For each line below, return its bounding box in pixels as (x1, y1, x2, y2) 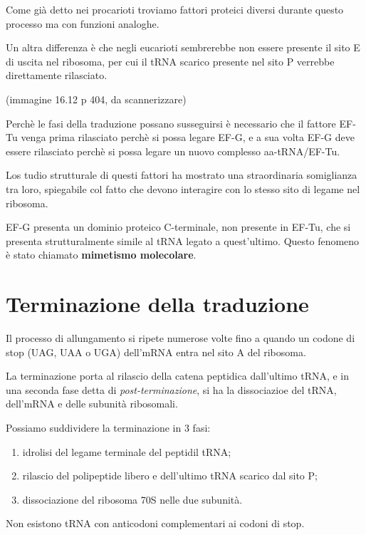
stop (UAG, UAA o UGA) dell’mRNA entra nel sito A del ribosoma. (6, 344, 306, 359)
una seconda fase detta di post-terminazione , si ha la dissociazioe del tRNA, (6, 382, 337, 397)
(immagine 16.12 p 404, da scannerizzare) (6, 91, 187, 106)
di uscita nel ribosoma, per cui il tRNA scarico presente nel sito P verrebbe (6, 53, 335, 68)
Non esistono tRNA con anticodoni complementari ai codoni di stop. (6, 516, 305, 531)
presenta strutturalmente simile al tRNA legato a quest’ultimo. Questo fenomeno (6, 233, 360, 248)
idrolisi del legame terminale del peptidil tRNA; (22, 444, 231, 459)
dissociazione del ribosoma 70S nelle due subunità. (22, 492, 243, 507)
